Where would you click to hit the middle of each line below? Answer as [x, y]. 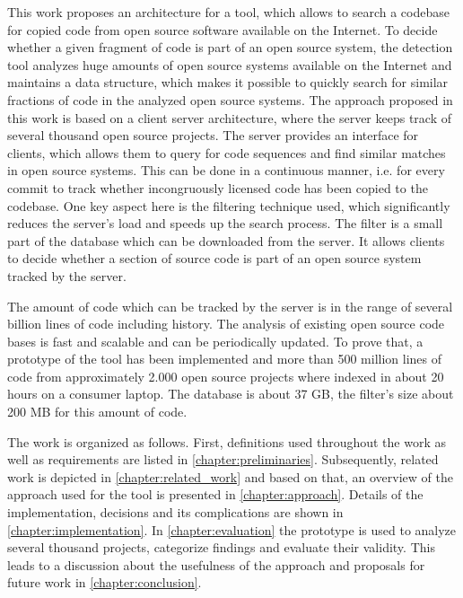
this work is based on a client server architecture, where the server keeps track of [230, 117]
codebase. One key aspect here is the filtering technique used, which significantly [229, 205]
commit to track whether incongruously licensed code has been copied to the [218, 187]
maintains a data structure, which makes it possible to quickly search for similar [228, 82]
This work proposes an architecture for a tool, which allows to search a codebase [228, 12]
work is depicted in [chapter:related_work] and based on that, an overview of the [230, 476]
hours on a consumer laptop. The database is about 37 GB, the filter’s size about [231, 394]
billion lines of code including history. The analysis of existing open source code [226, 324]
